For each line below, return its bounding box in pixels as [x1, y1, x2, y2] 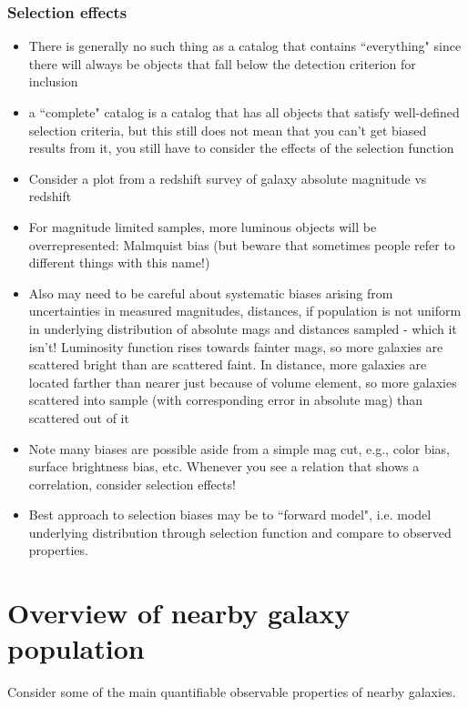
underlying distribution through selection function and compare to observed [28, 522, 452, 541]
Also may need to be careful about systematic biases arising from [28, 283, 393, 302]
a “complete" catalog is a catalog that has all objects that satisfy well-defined [28, 103, 460, 121]
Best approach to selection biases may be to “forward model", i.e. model [28, 505, 432, 524]
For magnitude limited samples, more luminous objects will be [28, 217, 377, 236]
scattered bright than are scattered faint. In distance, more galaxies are [28, 355, 427, 374]
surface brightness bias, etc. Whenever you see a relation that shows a [28, 457, 420, 476]
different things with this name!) [28, 253, 210, 272]
